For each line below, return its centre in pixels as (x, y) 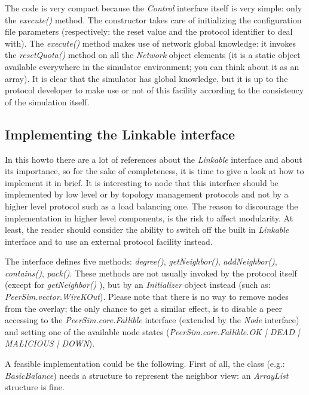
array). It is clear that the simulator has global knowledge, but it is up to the (146, 78)
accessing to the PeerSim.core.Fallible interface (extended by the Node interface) (152, 320)
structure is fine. (35, 387)
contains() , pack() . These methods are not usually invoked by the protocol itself (151, 273)
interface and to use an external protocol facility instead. (109, 241)
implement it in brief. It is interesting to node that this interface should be (142, 182)
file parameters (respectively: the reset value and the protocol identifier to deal (149, 31)
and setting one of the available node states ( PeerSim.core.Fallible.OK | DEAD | (152, 331)
